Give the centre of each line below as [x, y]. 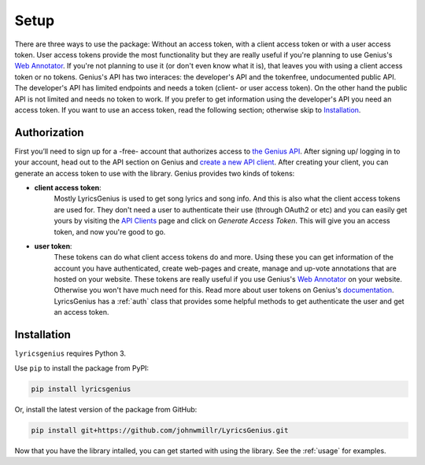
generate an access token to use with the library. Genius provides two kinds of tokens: [155, 173]
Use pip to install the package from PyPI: [82, 368]
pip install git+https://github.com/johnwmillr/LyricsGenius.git [160, 430]
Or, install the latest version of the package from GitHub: [106, 409]
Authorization [49, 133]
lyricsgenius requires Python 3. [70, 353]
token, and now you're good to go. [110, 231]
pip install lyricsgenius [81, 389]
